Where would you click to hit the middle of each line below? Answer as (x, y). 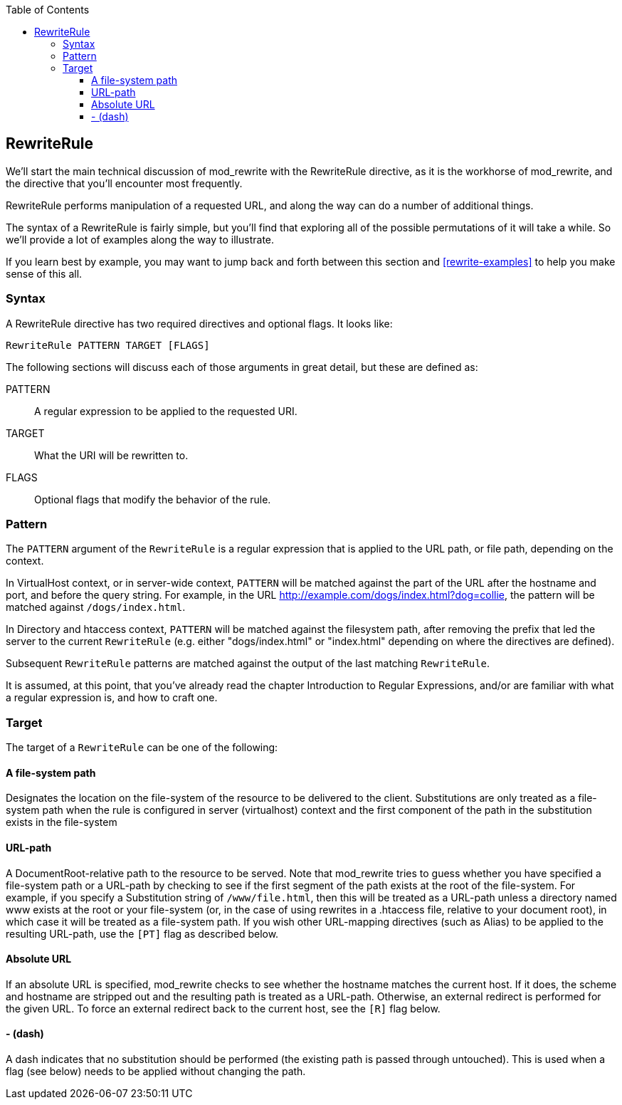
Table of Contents (48, 10)
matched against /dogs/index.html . (96, 607)
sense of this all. (44, 273)
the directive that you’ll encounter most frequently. (124, 183)
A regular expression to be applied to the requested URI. (166, 411)
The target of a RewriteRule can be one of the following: (142, 748)
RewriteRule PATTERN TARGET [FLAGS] (108, 345)
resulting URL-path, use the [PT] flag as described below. (142, 933)
